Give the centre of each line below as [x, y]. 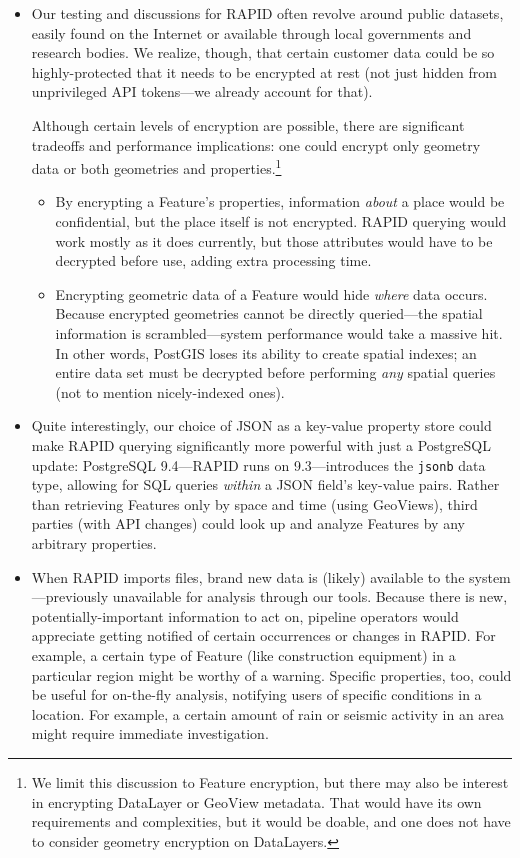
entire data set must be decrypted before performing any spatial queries [275, 372]
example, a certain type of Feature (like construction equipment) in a [243, 654]
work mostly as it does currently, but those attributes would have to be [274, 240]
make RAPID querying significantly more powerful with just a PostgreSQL [261, 444]
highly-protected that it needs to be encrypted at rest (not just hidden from [264, 71]
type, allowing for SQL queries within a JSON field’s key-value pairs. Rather [265, 484]
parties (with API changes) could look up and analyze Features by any [248, 523]
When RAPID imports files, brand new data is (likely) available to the [248, 576]
